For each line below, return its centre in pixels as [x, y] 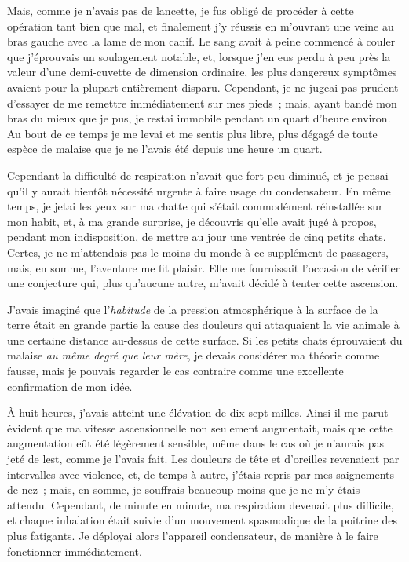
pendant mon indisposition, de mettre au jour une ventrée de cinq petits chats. [197, 237]
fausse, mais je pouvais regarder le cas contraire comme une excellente [175, 371]
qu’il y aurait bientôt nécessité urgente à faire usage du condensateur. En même [199, 190]
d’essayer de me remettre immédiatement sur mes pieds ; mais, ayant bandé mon [202, 102]
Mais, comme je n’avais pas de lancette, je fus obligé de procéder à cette [181, 10]
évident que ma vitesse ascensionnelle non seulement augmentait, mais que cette [200, 427]
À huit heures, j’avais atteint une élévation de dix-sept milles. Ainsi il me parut [198, 412]
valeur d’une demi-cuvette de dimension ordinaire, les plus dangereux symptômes [202, 72]
